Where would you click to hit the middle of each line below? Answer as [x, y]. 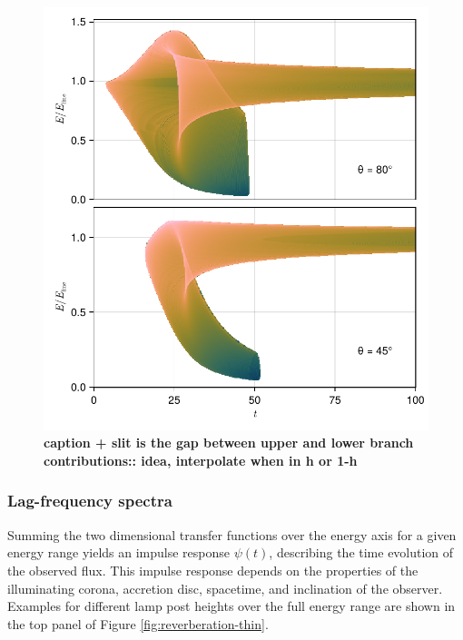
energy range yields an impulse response [119, 552]
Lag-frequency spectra [90, 501]
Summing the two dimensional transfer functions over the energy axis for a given [232, 534]
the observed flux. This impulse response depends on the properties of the [213, 570]
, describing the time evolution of [361, 552]
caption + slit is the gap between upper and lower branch [229, 443]
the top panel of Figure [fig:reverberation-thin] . [138, 623]
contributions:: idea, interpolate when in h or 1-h [201, 460]
